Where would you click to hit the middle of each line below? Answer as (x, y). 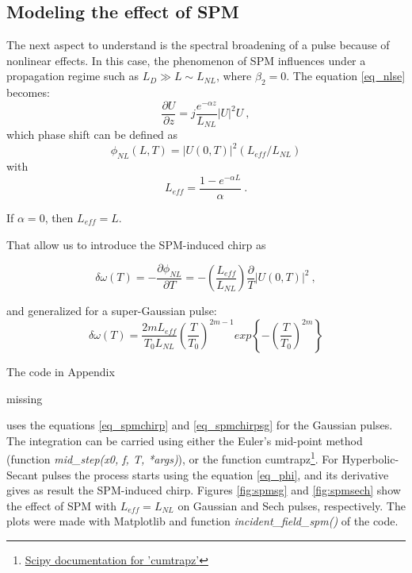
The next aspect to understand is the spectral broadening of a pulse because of (198, 45)
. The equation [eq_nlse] (346, 76)
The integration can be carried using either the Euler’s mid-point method (185, 440)
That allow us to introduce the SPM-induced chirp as (136, 244)
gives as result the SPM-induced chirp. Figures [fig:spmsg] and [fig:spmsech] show (204, 490)
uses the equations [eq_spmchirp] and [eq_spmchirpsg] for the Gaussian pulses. (200, 425)
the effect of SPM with (62, 505)
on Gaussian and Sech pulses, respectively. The (292, 505)
